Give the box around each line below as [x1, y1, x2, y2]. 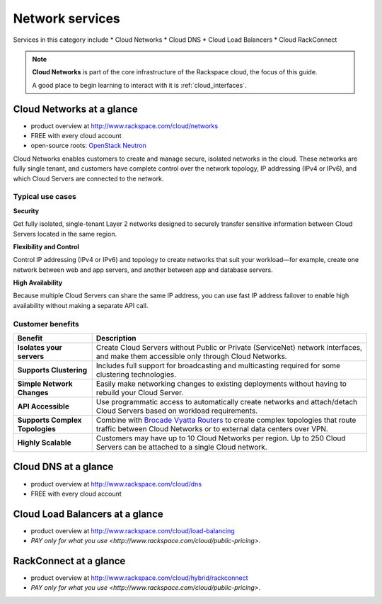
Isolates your [17, 342, 63, 352]
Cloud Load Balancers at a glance [13, 508, 164, 520]
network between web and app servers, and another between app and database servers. [13, 266, 273, 274]
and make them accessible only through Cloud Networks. [95, 351, 287, 361]
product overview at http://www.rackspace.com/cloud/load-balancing [30, 526, 235, 535]
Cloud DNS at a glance [13, 461, 114, 473]
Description [95, 333, 137, 343]
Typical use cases [13, 192, 77, 202]
